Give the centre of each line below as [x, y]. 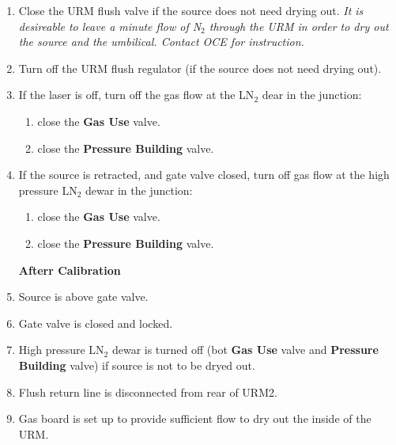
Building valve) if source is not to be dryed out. [137, 365]
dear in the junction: [312, 95]
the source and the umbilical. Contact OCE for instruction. [161, 42]
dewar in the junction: [139, 190]
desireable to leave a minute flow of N [110, 26]
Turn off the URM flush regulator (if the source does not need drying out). [200, 68]
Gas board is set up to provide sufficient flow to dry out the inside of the [195, 418]
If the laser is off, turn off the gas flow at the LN [136, 95]
